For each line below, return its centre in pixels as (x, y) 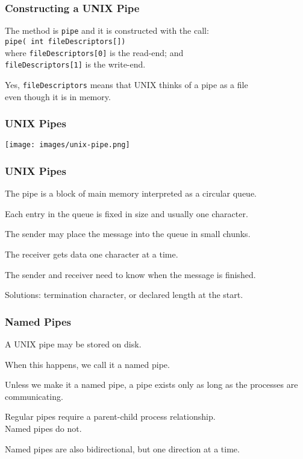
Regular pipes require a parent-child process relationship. (110, 416)
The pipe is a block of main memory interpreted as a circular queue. (131, 193)
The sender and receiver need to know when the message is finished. (130, 274)
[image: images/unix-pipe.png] (67, 145)
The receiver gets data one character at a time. (92, 254)
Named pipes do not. (43, 428)
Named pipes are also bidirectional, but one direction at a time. (122, 448)
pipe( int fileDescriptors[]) (65, 41)
